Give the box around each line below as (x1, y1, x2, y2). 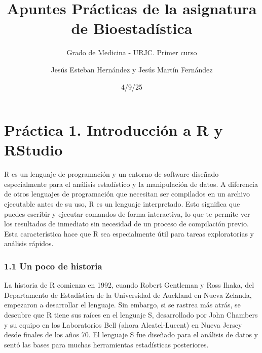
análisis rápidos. (4, 238, 54, 249)
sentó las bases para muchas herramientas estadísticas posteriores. (4, 339, 209, 349)
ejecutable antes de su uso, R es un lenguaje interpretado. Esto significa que (4, 199, 240, 209)
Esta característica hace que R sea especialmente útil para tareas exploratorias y (4, 228, 254, 239)
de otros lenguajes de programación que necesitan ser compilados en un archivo (4, 188, 250, 199)
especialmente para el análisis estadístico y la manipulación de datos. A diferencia (4, 178, 258, 189)
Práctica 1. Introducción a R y (4, 120, 223, 140)
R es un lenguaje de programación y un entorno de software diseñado (4, 169, 219, 179)
